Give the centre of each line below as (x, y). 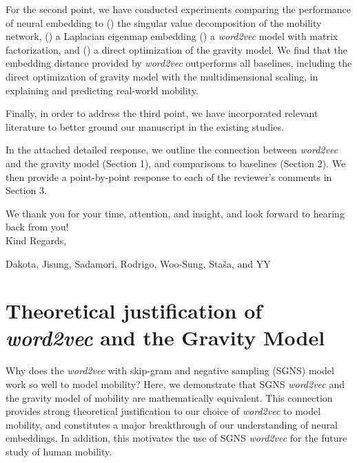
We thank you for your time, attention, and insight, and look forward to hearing (175, 213)
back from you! (37, 227)
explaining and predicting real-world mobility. (102, 90)
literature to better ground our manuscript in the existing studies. (145, 126)
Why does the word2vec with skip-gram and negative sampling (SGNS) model (170, 370)
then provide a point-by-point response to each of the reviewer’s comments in (169, 176)
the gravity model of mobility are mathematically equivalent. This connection (169, 397)
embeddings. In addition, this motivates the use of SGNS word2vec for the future (176, 438)
